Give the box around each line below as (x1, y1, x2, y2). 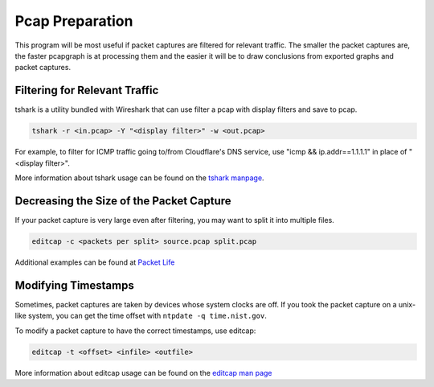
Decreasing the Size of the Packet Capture (14, 194, 232, 208)
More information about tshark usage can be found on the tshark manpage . (14, 173, 264, 183)
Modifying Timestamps (14, 278, 134, 292)
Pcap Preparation (14, 12, 133, 30)
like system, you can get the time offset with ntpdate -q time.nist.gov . (14, 311, 267, 321)
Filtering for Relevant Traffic (14, 84, 159, 97)
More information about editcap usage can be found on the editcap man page (14, 368, 272, 377)
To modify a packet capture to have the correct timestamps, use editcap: (14, 326, 256, 336)
